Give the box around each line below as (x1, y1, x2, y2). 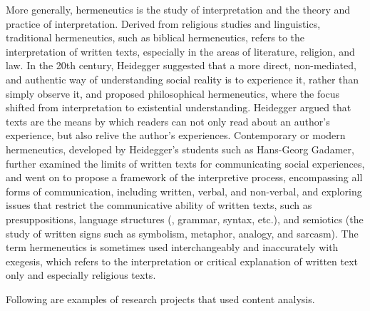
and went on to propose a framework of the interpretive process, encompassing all (6, 170, 363, 185)
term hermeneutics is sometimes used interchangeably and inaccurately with (6, 240, 339, 255)
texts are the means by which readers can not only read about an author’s (6, 113, 330, 128)
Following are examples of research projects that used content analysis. (6, 291, 315, 306)
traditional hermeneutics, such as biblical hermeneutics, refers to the (6, 30, 305, 45)
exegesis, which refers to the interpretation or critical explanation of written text (6, 253, 359, 268)
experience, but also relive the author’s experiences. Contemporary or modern (6, 128, 346, 143)
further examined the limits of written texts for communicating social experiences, (6, 155, 365, 170)
